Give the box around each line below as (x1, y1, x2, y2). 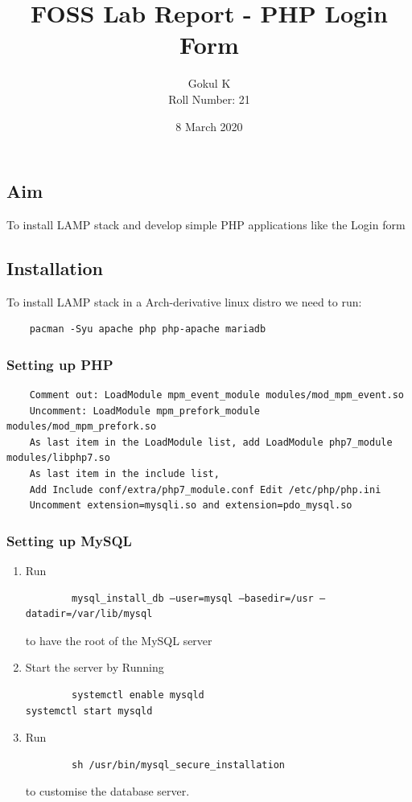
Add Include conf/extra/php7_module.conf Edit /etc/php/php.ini (29, 483, 381, 496)
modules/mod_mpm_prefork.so (6, 421, 157, 433)
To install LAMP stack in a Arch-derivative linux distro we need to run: (6, 293, 362, 310)
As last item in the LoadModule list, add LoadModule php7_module (29, 436, 393, 448)
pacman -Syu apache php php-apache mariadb (29, 323, 266, 335)
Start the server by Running (25, 659, 164, 676)
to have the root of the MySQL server (25, 631, 212, 648)
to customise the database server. (25, 783, 190, 800)
